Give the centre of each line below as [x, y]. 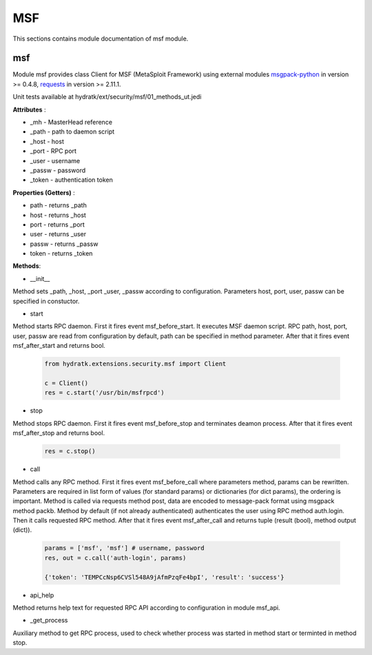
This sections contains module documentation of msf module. [101, 39]
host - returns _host [58, 215]
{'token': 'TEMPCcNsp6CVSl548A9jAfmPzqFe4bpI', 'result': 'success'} [164, 577]
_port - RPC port [53, 151]
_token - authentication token [71, 180]
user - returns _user [58, 234]
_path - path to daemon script [72, 132]
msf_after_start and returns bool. [59, 346]
